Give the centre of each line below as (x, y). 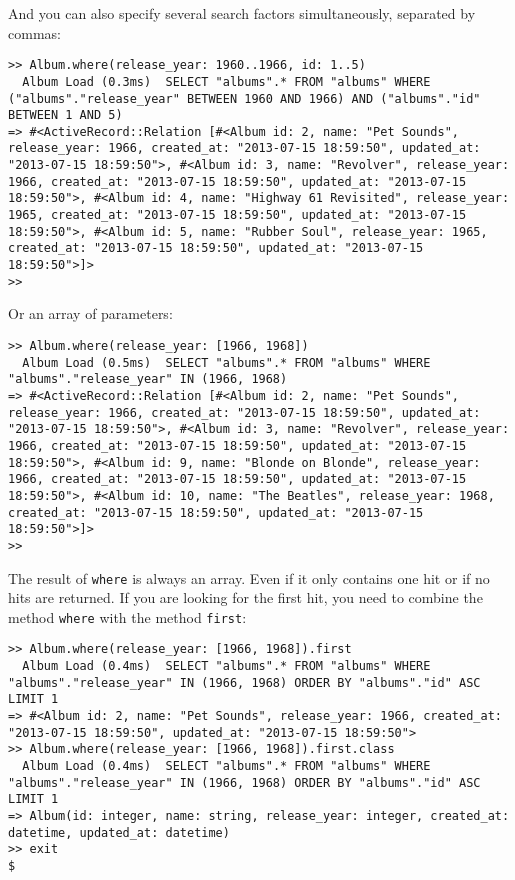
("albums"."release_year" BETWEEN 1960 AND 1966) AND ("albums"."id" (244, 98)
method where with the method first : (127, 616)
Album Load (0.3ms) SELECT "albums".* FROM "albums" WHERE (226, 81)
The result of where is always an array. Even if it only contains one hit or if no (249, 577)
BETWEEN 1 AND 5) (65, 115)
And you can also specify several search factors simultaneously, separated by (242, 13)
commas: (34, 32)
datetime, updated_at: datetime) (119, 832)
